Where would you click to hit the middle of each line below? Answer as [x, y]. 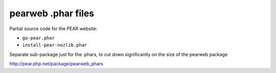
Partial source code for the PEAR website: [53, 29]
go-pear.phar [39, 38]
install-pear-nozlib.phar [55, 45]
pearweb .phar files [52, 13]
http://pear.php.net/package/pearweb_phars [56, 64]
